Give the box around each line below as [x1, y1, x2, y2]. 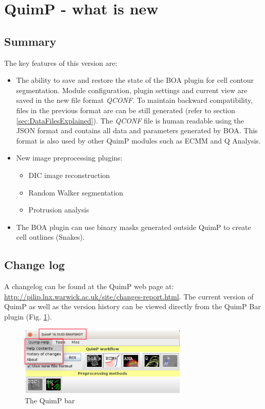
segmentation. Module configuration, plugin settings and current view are [16, 84, 248, 95]
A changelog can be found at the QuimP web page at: [4, 281, 174, 292]
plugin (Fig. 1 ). [4, 311, 52, 322]
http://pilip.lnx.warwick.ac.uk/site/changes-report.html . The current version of [4, 291, 254, 301]
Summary [4, 33, 56, 49]
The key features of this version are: [4, 57, 118, 68]
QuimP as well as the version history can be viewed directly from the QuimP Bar [4, 301, 261, 312]
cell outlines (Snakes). [16, 232, 85, 242]
